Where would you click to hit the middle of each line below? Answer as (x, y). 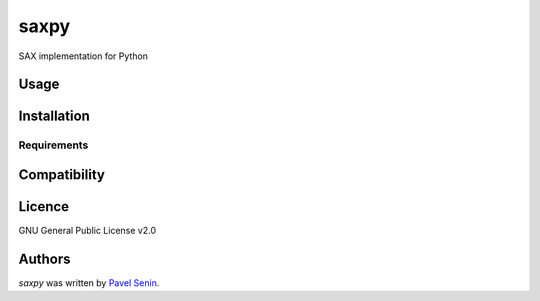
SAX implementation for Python (83, 56)
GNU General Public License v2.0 (87, 231)
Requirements (53, 145)
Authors (44, 258)
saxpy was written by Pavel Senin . (89, 282)
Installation (54, 116)
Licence (44, 206)
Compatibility (61, 174)
